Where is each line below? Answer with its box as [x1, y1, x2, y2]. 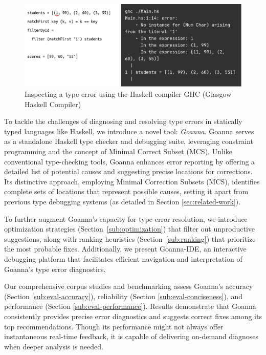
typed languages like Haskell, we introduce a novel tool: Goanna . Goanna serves [4, 126, 254, 136]
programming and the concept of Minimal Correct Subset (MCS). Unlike [4, 146, 232, 157]
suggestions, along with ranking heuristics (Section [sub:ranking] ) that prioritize [4, 233, 256, 244]
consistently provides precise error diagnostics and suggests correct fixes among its [4, 310, 262, 321]
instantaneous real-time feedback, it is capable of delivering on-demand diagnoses [4, 331, 259, 342]
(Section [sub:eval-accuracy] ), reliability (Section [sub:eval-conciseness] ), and [4, 290, 243, 301]
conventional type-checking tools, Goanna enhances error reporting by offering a [4, 156, 255, 166]
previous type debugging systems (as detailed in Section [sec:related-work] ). [4, 196, 241, 207]
